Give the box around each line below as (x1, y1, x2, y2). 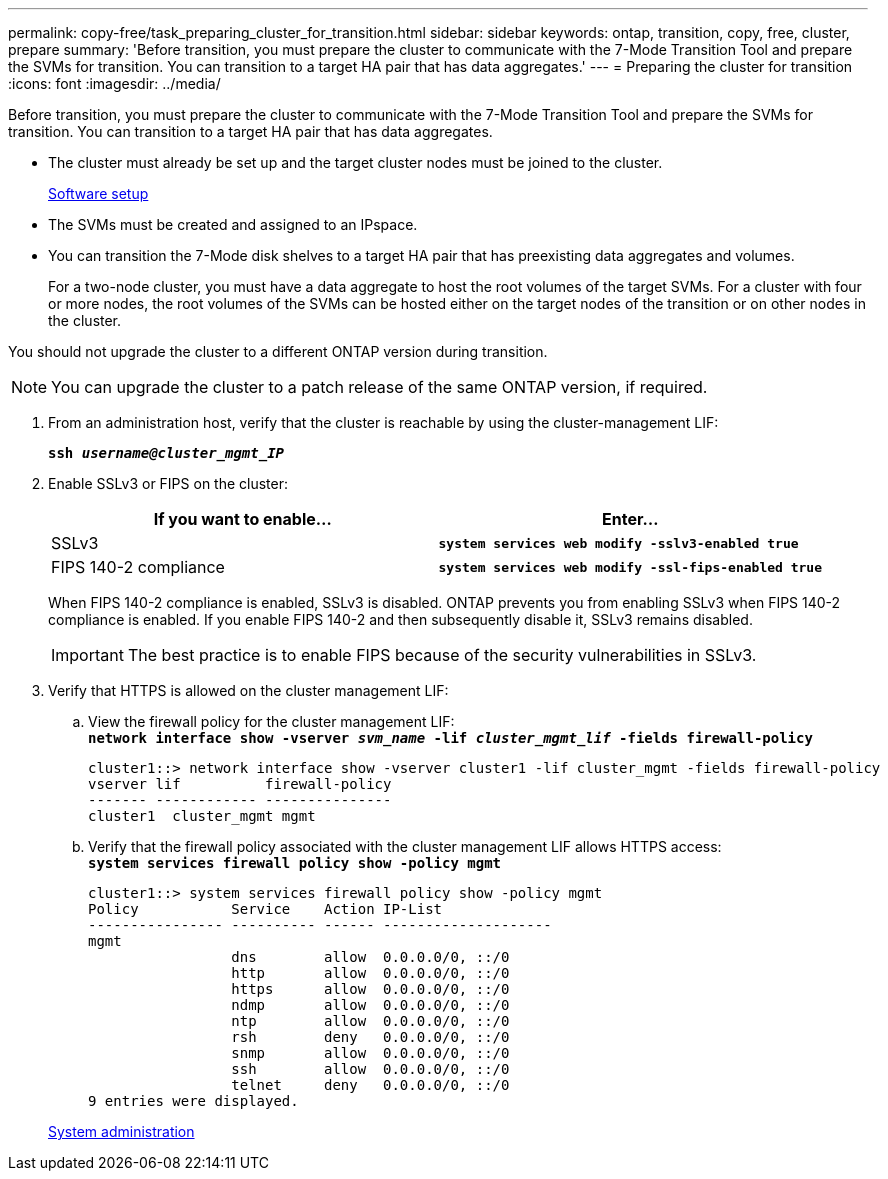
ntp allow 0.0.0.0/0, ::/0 (231, 1013, 510, 1029)
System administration (48, 1123, 195, 1140)
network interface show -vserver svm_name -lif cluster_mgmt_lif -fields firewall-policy (88, 730, 813, 746)
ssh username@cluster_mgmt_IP (48, 445, 285, 461)
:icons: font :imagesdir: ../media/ (8, 75, 221, 92)
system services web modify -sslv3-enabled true (438, 535, 799, 551)
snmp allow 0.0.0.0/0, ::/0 (231, 1045, 510, 1061)
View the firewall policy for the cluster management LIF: (88, 713, 455, 730)
